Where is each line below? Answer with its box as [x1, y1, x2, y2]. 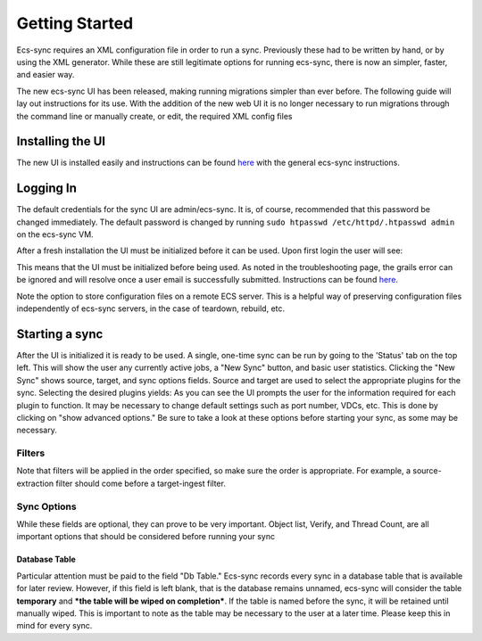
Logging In [16, 181, 78, 196]
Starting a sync [16, 326, 104, 341]
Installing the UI [16, 134, 106, 149]
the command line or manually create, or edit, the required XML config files [16, 111, 293, 121]
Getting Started [16, 13, 134, 33]
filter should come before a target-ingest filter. [55, 478, 227, 489]
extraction [16, 478, 54, 489]
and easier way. [16, 70, 75, 80]
